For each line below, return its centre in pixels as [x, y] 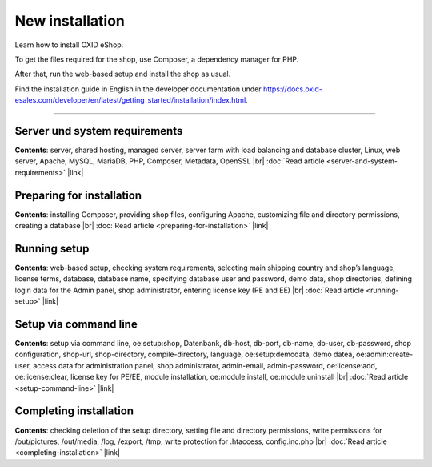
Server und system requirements [99, 131]
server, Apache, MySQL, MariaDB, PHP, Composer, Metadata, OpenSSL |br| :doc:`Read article [170, 161]
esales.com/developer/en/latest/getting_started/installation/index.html [130, 100]
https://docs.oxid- [293, 89]
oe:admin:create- [385, 354]
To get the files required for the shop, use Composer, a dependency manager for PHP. [157, 59]
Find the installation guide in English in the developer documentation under [138, 89]
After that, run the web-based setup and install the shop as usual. [123, 74]
